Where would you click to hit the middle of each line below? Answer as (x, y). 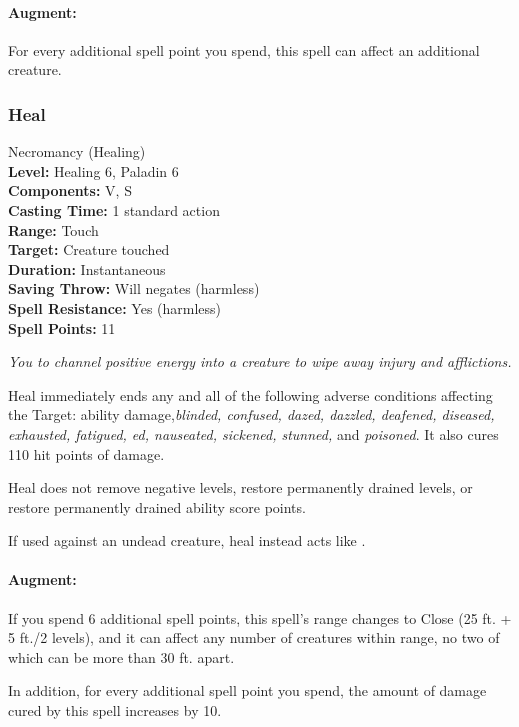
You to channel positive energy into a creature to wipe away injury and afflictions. (260, 361)
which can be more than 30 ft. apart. (121, 656)
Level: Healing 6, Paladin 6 (93, 170)
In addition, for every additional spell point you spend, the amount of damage (247, 690)
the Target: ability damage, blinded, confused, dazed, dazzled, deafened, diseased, (251, 414)
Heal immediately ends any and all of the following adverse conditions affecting (250, 394)
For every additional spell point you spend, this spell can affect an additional (244, 49)
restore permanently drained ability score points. (157, 506)
